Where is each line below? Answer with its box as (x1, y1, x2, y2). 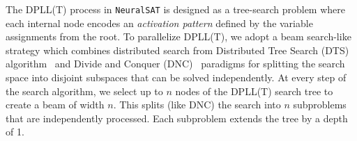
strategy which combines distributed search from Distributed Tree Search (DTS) (6, 42, 349, 57)
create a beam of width (6, 97, 105, 112)
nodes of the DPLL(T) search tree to (175, 83, 333, 98)
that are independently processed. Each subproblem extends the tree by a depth (6, 110, 348, 125)
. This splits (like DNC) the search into (113, 97, 281, 112)
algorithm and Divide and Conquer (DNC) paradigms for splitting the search (6, 56, 345, 71)
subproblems (293, 97, 347, 112)
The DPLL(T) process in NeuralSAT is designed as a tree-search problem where (6, 2, 345, 16)
